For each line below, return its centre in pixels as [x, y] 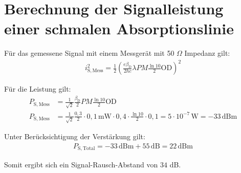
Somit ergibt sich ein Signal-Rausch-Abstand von [81, 165]
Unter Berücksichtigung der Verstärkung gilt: [75, 136]
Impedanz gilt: [207, 53]
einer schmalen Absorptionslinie [119, 28]
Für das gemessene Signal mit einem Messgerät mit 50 [89, 53]
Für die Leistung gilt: [38, 89]
